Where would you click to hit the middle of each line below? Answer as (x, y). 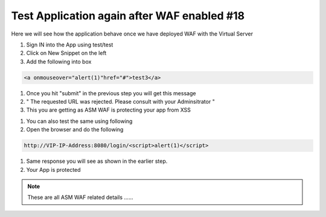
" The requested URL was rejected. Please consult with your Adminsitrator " (121, 102)
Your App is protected (53, 169)
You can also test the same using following (79, 121)
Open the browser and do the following (75, 130)
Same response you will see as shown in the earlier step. (97, 161)
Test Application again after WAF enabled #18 (128, 16)
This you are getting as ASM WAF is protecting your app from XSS (109, 110)
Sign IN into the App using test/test (70, 45)
